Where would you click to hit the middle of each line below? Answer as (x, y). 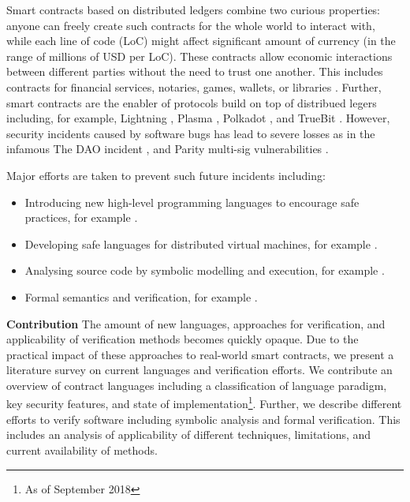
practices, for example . (81, 217)
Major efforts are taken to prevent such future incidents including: (166, 175)
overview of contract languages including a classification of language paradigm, (197, 385)
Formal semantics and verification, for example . (141, 296)
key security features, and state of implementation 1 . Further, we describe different (204, 403)
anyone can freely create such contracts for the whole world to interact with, (191, 25)
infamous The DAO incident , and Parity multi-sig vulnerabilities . (168, 149)
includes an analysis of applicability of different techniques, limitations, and (189, 435)
